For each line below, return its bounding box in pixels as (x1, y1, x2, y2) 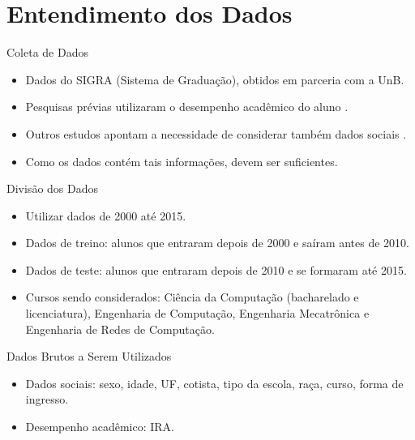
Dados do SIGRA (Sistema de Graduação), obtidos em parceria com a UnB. (25, 70, 404, 88)
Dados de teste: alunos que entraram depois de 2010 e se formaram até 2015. (25, 261, 407, 278)
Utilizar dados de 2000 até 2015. (25, 207, 186, 224)
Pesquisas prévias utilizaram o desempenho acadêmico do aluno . (25, 98, 349, 115)
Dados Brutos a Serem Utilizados (6, 348, 172, 365)
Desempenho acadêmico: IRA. (25, 418, 175, 435)
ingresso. (25, 391, 69, 408)
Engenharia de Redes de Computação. (25, 320, 215, 337)
